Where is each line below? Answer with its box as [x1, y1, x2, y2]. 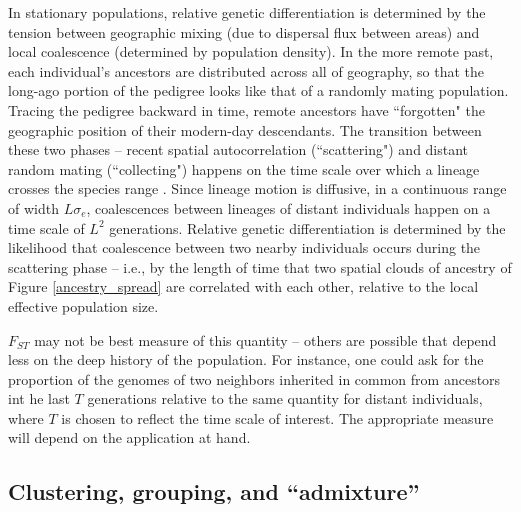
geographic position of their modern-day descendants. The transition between [8, 119, 482, 140]
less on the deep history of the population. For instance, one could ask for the [8, 349, 484, 370]
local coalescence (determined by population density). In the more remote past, [8, 41, 494, 62]
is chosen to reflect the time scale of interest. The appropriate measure [61, 407, 494, 428]
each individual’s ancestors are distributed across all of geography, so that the [8, 60, 484, 81]
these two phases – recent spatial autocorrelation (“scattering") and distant [8, 139, 469, 160]
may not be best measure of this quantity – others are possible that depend [34, 329, 497, 350]
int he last [8, 388, 70, 409]
